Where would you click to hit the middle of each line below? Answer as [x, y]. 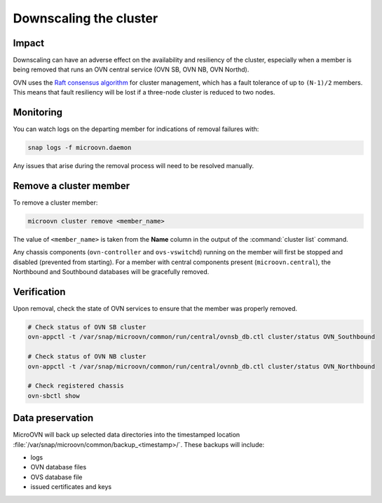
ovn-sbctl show [54, 395]
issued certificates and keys [71, 487]
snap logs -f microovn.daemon [80, 148]
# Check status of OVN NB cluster [87, 357]
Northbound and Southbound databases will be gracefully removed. [111, 272]
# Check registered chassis [76, 386]
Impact [29, 43]
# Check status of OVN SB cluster [87, 327]
